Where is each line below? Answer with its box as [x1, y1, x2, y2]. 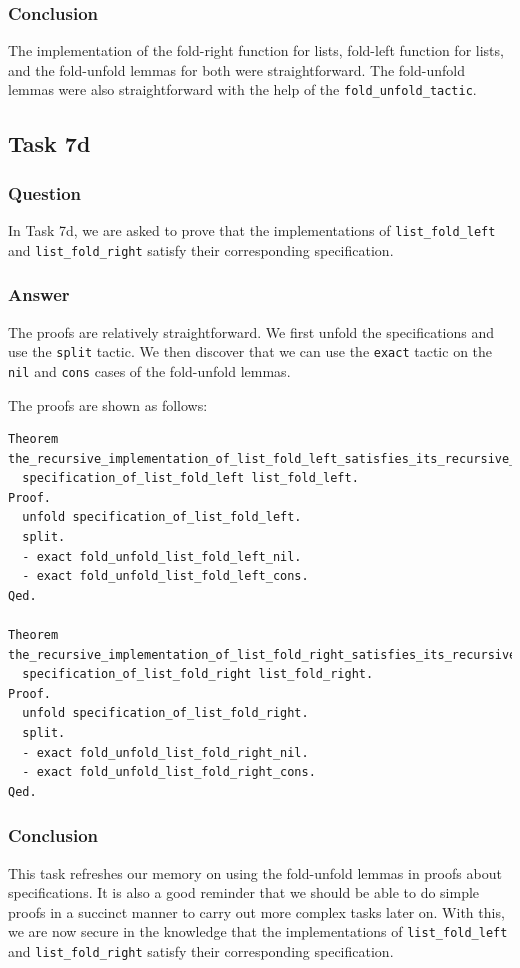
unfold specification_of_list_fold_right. [22, 706, 309, 721]
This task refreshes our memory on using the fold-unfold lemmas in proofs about [8, 862, 502, 883]
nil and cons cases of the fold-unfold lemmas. [8, 360, 291, 381]
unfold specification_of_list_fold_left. [22, 510, 302, 525]
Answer [8, 282, 70, 307]
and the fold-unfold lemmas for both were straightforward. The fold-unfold [8, 59, 465, 80]
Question [8, 180, 82, 205]
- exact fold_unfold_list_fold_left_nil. [22, 549, 302, 564]
